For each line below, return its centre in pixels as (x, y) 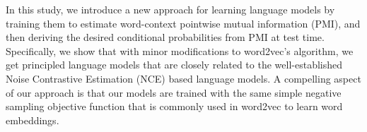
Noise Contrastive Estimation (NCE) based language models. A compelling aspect (183, 78)
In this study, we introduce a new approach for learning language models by (170, 9)
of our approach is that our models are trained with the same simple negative (174, 92)
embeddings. (33, 120)
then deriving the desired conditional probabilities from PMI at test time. (165, 37)
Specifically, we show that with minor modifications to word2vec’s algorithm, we (180, 50)
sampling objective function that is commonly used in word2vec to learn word (174, 106)
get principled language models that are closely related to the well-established (174, 65)
